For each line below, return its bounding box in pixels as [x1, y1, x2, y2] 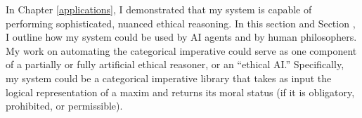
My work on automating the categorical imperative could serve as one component [6, 43, 357, 58]
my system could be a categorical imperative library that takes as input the [6, 70, 332, 85]
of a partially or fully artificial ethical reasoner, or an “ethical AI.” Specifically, [6, 57, 344, 72]
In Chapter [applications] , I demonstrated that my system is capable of [6, 2, 312, 16]
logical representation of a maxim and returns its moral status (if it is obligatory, [6, 84, 355, 99]
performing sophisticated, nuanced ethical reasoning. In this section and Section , [6, 15, 356, 30]
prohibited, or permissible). [6, 98, 123, 113]
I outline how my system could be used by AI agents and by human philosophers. [6, 29, 357, 44]
